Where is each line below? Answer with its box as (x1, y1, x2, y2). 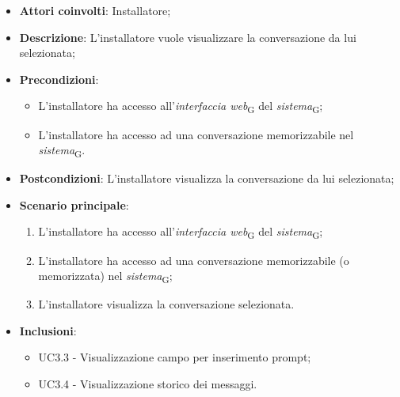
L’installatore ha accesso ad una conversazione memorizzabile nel (38, 126, 354, 142)
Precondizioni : (19, 70, 99, 87)
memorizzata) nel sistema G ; (38, 267, 173, 285)
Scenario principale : (19, 196, 129, 213)
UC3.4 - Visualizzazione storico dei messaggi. (38, 376, 257, 392)
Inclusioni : (19, 322, 77, 338)
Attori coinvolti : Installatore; (19, 2, 171, 18)
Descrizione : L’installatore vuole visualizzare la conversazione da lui (19, 28, 356, 45)
